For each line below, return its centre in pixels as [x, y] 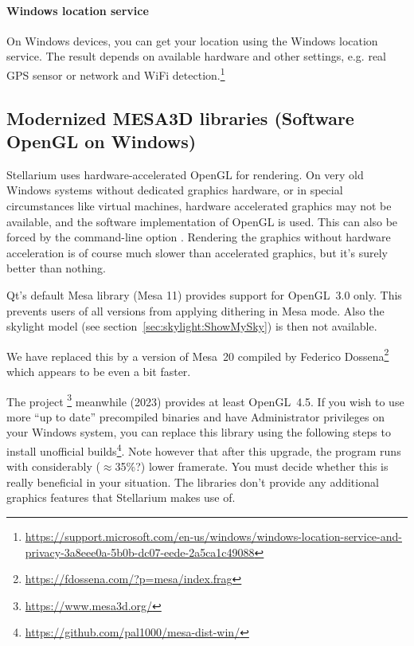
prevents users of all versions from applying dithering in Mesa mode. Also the [195, 310]
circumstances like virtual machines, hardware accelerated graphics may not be [199, 206]
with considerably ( [53, 466]
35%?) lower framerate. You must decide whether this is [252, 466]
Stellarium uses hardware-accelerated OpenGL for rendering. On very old [185, 174]
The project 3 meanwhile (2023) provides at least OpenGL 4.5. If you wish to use [205, 400]
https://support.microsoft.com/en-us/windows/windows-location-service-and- [213, 536]
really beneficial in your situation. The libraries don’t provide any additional [193, 482]
